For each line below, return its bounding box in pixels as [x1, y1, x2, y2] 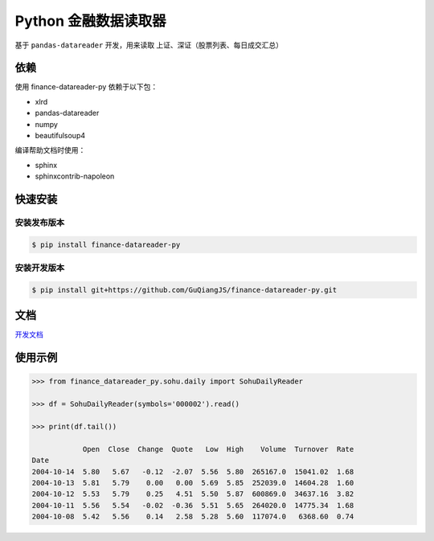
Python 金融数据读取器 [14, 12, 166, 30]
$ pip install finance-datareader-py [31, 240, 181, 249]
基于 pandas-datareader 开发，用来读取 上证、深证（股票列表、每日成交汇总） [14, 40, 284, 50]
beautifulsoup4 [35, 131, 86, 141]
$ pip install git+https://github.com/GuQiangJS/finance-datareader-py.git [31, 285, 338, 294]
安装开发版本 [14, 262, 65, 273]
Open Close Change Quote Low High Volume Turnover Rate [82, 445, 354, 453]
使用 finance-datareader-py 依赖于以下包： [14, 82, 158, 92]
